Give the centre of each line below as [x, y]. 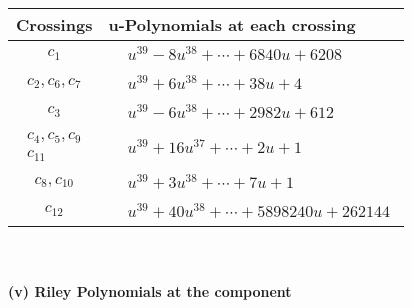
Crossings [54, 24]
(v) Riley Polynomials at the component [150, 291]
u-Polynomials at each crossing [232, 24]
